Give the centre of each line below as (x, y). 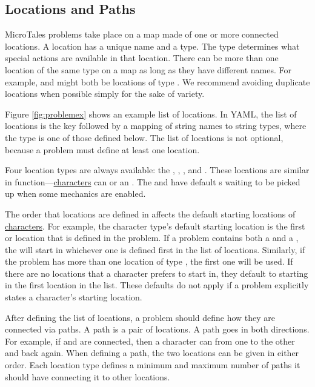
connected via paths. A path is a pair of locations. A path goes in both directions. (157, 329)
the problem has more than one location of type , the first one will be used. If (149, 261)
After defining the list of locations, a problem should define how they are (140, 317)
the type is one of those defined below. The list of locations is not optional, (144, 137)
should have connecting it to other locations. (88, 376)
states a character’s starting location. (74, 297)
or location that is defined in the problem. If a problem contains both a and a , (152, 238)
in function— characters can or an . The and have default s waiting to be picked (153, 181)
